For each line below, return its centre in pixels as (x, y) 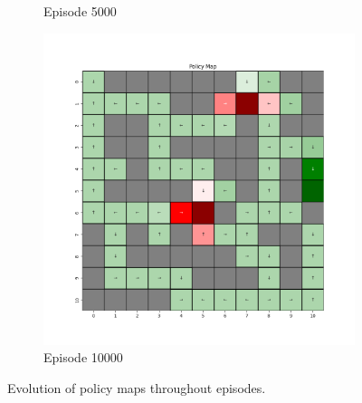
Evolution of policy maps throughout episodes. (137, 387)
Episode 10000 (83, 357)
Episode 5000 (80, 11)
